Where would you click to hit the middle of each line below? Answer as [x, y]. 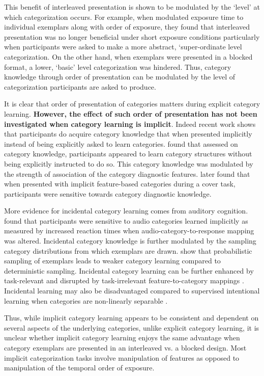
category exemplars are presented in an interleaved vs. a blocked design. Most [125, 347]
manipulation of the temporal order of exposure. [79, 368]
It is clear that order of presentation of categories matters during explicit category [132, 104]
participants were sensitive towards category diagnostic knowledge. [108, 193]
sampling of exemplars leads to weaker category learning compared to [112, 261]
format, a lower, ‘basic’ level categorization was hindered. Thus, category [118, 66]
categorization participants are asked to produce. [80, 86]
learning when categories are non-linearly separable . [86, 300]
